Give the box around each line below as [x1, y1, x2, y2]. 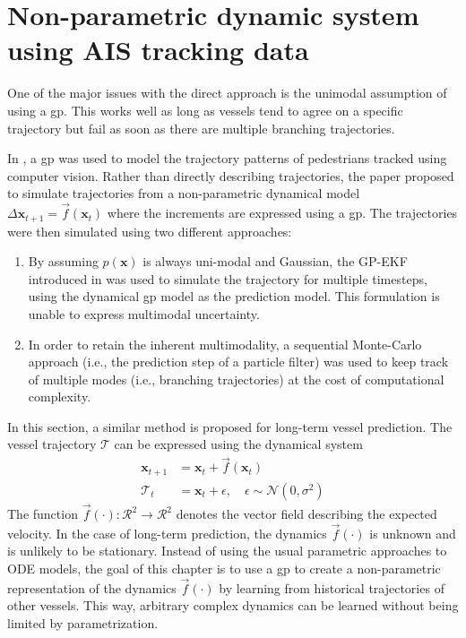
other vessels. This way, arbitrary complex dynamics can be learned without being [7, 596, 459, 615]
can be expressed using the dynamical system [114, 435, 363, 453]
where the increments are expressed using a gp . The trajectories [107, 203, 458, 222]
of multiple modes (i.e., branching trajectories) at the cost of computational [28, 369, 444, 388]
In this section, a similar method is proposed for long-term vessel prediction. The [7, 417, 453, 435]
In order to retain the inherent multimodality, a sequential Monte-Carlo [28, 334, 422, 353]
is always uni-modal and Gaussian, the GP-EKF [142, 252, 408, 271]
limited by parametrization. [7, 614, 159, 633]
